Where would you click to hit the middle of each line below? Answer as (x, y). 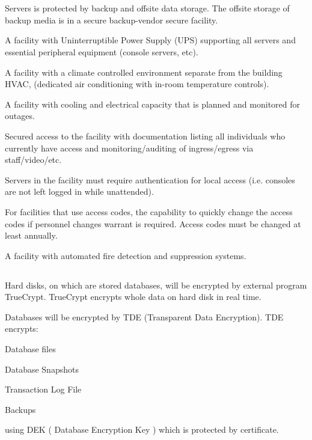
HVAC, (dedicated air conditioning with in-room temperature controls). (137, 84)
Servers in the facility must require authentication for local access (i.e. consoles (150, 179)
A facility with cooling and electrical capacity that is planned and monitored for (153, 104)
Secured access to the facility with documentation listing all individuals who (145, 136)
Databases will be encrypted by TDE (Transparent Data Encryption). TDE (144, 316)
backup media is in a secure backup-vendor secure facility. (112, 20)
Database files (30, 349)
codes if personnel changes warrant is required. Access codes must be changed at (153, 223)
